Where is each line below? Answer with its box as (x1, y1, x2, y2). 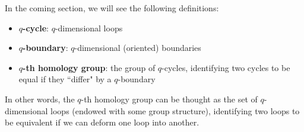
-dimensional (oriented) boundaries (74, 41, 201, 54)
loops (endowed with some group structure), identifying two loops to (50, 104, 300, 117)
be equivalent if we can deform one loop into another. (5, 116, 199, 128)
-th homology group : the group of (23, 61, 156, 73)
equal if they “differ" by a (18, 73, 112, 85)
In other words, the (5, 92, 75, 105)
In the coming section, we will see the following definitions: (5, 2, 219, 14)
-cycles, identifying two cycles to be (161, 61, 290, 73)
